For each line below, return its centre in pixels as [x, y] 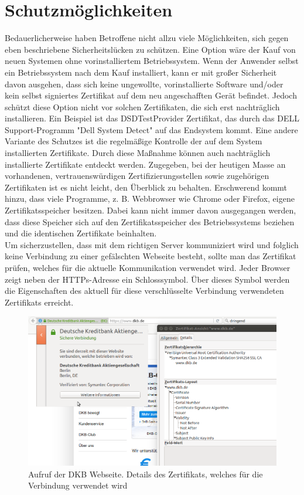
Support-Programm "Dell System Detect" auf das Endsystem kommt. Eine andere [151, 129]
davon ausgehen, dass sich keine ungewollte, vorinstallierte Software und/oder [144, 84]
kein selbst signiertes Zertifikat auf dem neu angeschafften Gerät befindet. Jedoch [151, 95]
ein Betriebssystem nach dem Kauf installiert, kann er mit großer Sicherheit [141, 72]
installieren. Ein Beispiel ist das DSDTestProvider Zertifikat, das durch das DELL [152, 118]
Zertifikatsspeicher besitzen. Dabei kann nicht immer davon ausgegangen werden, [151, 210]
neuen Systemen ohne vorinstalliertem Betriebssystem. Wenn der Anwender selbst [152, 61]
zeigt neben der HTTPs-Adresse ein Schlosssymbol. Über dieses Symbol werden [147, 279]
